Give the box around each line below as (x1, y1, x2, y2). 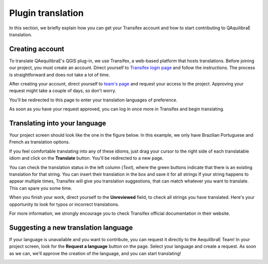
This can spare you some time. (9, 185, 72, 191)
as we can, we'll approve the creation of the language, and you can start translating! (9, 250, 181, 256)
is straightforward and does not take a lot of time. (9, 72, 110, 78)
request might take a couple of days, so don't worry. (9, 88, 117, 94)
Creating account (9, 45, 65, 53)
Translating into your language (9, 119, 106, 127)
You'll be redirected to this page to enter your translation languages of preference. (9, 97, 178, 103)
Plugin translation (9, 7, 84, 18)
